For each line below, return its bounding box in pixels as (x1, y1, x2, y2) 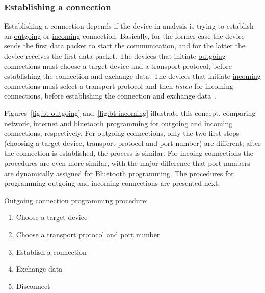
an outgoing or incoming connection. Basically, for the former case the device (4, 30, 245, 41)
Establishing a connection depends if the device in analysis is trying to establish (4, 20, 254, 31)
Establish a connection (16, 246, 87, 257)
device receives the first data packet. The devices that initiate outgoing (4, 51, 226, 61)
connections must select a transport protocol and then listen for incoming (4, 80, 233, 91)
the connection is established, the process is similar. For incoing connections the (4, 148, 253, 158)
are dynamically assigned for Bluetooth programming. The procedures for (4, 167, 234, 178)
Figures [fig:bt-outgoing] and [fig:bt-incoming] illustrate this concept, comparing (4, 107, 256, 118)
